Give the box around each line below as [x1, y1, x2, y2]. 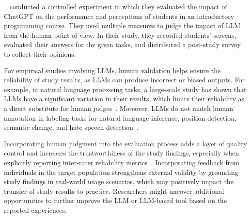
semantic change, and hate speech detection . [4, 122, 139, 132]
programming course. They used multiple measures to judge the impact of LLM [4, 20, 241, 31]
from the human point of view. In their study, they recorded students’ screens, [4, 30, 236, 40]
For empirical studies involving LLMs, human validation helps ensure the [4, 65, 221, 75]
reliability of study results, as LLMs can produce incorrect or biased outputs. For [4, 75, 245, 85]
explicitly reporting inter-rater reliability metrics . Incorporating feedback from [4, 157, 239, 167]
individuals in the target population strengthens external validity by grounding [4, 167, 238, 177]
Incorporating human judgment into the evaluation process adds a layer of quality [4, 138, 247, 148]
